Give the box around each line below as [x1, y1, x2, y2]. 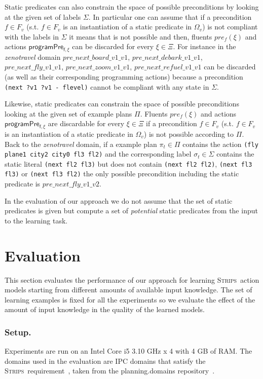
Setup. [5, 325, 31, 338]
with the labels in [5, 31, 59, 42]
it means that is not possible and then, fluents [69, 31, 212, 42]
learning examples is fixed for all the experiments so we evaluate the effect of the [5, 294, 255, 305]
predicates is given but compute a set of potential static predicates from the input [5, 205, 258, 216]
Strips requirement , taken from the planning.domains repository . [5, 365, 215, 376]
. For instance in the [173, 41, 236, 52]
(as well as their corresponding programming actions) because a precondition [5, 71, 243, 82]
